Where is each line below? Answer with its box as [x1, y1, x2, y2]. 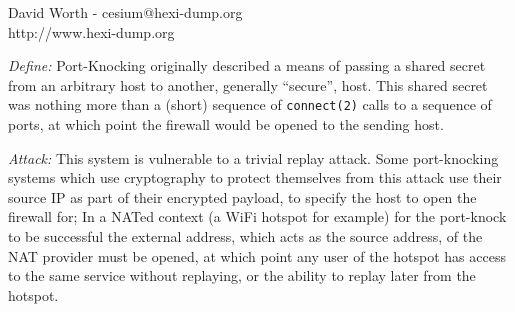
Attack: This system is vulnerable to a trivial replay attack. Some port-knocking [8, 147, 499, 168]
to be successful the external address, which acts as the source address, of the [8, 226, 483, 246]
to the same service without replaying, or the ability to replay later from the [8, 265, 476, 286]
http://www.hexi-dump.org [8, 21, 175, 42]
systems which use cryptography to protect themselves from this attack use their [8, 167, 502, 188]
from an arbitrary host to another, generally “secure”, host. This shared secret [8, 74, 488, 95]
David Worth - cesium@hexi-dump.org [8, 2, 243, 22]
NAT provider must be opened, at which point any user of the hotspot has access [8, 245, 506, 266]
